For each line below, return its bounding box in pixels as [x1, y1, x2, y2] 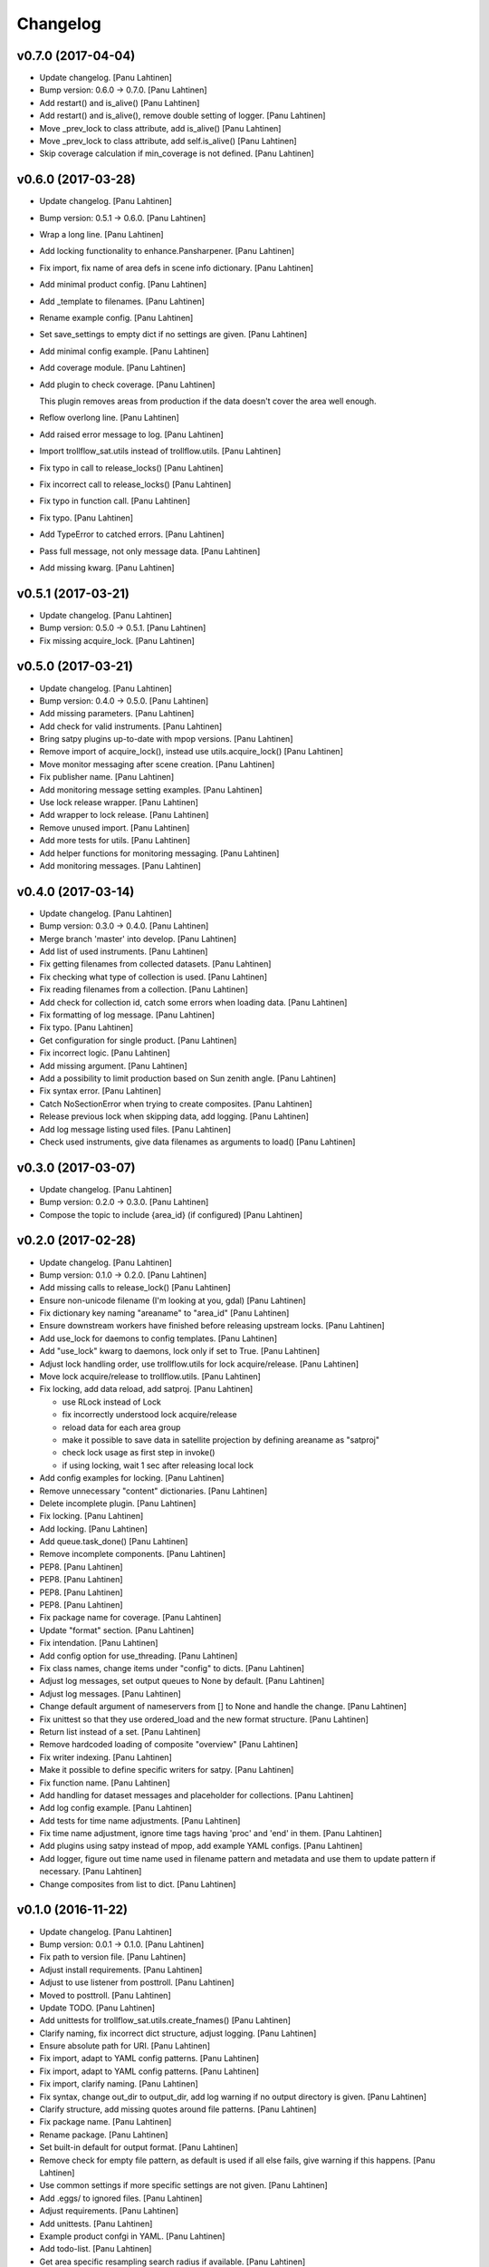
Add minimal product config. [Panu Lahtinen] [39, 279, 207, 290]
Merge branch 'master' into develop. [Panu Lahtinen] [39, 933, 237, 944]
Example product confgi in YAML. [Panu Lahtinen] [39, 2231, 225, 2242]
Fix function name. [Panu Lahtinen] [39, 1777, 171, 1788]
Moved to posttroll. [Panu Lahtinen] [39, 1990, 171, 2000]
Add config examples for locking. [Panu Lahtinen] [39, 1473, 225, 1484]
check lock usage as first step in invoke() [62, 1447, 216, 1458]
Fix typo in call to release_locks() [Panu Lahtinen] [39, 462, 224, 473]
